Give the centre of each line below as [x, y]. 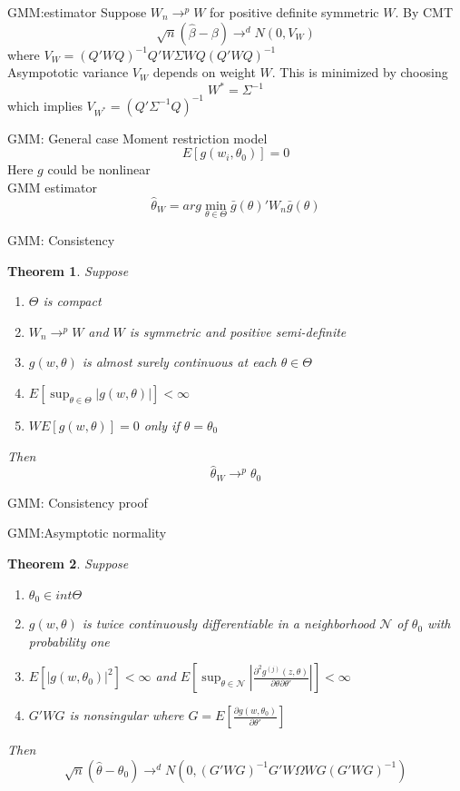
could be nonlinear [99, 169]
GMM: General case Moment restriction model [137, 138]
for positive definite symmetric [294, 12]
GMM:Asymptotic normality [87, 533]
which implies [45, 105]
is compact [72, 301]
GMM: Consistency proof [78, 502]
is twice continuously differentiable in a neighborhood [229, 623]
